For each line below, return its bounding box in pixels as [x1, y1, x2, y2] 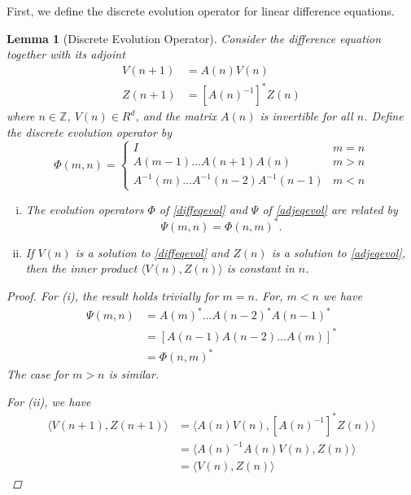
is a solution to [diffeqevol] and [75, 243, 230, 261]
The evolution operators [25, 200, 144, 217]
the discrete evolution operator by [7, 123, 173, 140]
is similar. [108, 366, 160, 383]
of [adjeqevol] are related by [262, 200, 398, 217]
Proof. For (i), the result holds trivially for [7, 287, 219, 304]
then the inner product [25, 260, 138, 277]
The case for [7, 366, 69, 383]
